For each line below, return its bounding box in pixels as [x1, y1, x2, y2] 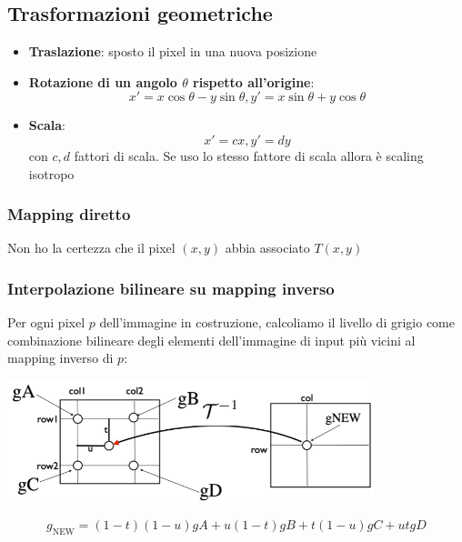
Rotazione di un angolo [28, 72, 177, 91]
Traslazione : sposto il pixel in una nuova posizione [28, 42, 317, 61]
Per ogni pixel [7, 313, 85, 332]
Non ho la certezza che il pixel [7, 238, 176, 257]
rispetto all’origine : [193, 72, 315, 91]
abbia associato [225, 238, 310, 257]
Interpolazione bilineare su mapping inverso [7, 276, 335, 299]
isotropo [28, 164, 75, 183]
